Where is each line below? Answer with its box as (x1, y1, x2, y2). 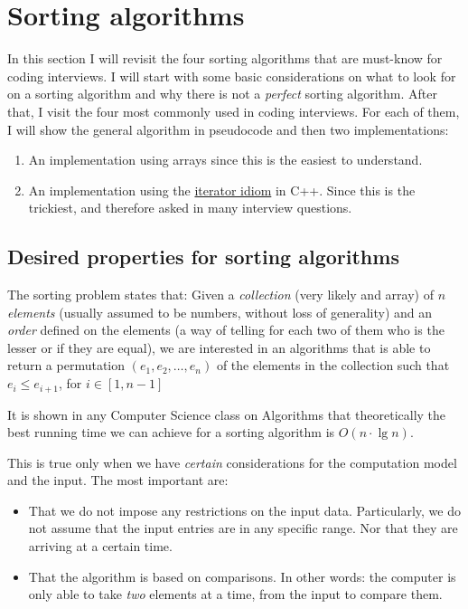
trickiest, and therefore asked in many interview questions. (28, 198, 352, 217)
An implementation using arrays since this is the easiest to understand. (28, 150, 423, 169)
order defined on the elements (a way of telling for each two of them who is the (7, 320, 445, 339)
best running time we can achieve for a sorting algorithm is (7, 423, 335, 442)
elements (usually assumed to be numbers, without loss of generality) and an (7, 302, 433, 321)
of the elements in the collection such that (216, 356, 450, 375)
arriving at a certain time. (28, 537, 173, 556)
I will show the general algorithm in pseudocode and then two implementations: (7, 119, 449, 138)
